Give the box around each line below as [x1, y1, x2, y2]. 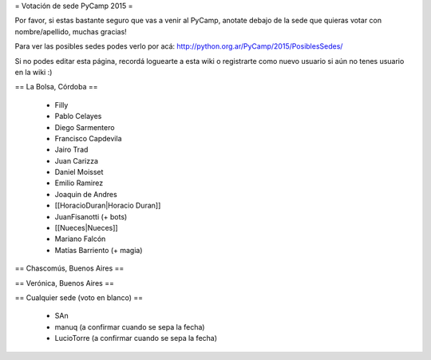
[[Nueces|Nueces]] [54, 224, 119, 233]
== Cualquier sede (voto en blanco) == [14, 292, 144, 303]
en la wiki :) [14, 67, 53, 77]
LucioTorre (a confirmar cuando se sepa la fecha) [54, 334, 218, 343]
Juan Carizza [54, 156, 99, 165]
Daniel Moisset [54, 168, 104, 177]
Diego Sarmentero [54, 122, 115, 132]
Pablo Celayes [54, 112, 102, 121]
